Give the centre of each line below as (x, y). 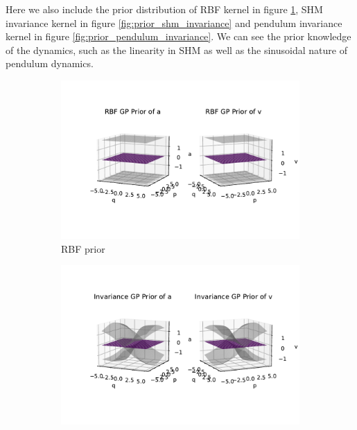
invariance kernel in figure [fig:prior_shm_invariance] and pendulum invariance (174, 23)
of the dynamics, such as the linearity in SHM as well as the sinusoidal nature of (176, 50)
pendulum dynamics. (50, 63)
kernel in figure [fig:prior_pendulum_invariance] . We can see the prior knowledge (178, 36)
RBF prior (83, 248)
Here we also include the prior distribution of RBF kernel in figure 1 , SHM (164, 9)
